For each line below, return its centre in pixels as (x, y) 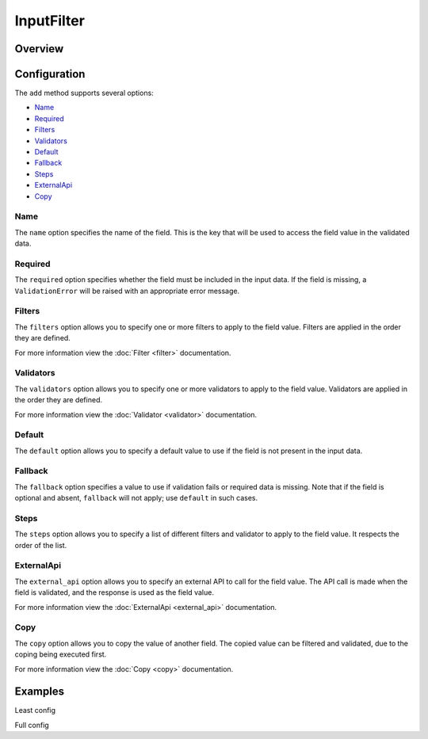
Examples (40, 692)
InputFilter (50, 21)
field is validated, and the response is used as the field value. (114, 592)
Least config (35, 710)
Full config (32, 725)
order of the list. (41, 545)
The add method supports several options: (84, 93)
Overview (39, 49)
